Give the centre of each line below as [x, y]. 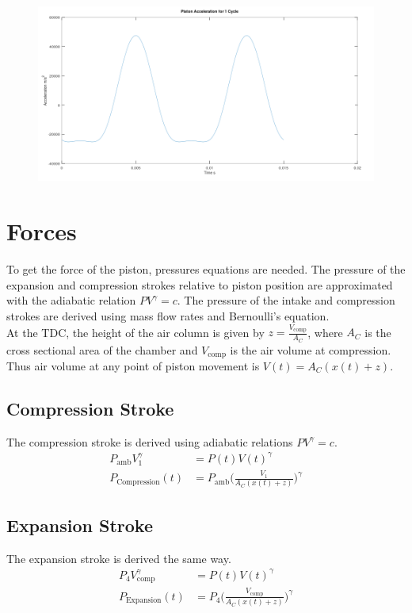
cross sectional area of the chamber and [102, 349]
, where [325, 332]
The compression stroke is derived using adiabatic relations [150, 441]
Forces [42, 231]
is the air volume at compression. [311, 349]
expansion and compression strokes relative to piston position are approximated [200, 284]
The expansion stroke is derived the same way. [119, 558]
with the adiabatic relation [71, 300]
